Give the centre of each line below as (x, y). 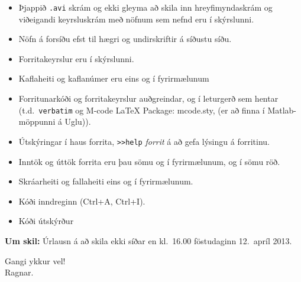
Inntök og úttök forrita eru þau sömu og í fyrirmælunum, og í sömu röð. (149, 161)
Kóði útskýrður (46, 221)
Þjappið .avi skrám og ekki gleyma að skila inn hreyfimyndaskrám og (145, 7)
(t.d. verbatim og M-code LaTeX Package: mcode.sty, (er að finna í (142, 110)
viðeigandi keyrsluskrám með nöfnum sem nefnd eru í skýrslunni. (136, 19)
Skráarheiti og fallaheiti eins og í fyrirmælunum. (106, 181)
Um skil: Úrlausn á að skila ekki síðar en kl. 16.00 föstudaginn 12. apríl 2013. (148, 240)
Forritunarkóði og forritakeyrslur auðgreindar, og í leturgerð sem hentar (148, 98)
